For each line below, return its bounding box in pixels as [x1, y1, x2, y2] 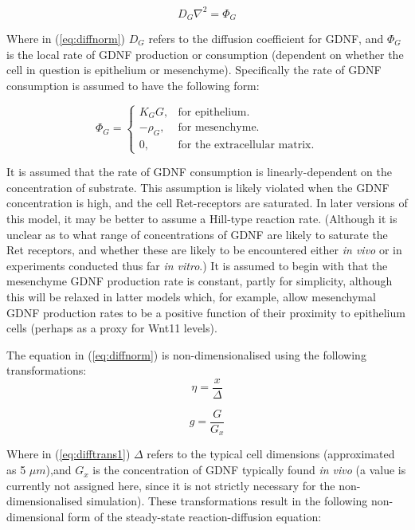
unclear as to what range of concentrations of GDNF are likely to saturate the [6, 226, 388, 242]
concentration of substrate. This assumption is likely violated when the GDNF [6, 179, 390, 195]
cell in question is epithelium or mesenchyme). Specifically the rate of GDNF [6, 61, 382, 78]
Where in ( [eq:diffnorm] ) [6, 29, 126, 46]
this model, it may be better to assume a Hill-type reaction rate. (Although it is [6, 210, 397, 226]
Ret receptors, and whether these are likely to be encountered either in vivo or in [6, 241, 402, 258]
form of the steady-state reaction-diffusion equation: [68, 508, 322, 524]
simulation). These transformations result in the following [86, 493, 368, 509]
